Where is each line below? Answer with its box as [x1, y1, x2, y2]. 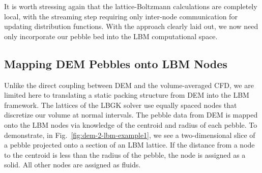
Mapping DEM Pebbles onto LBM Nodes [4, 55, 227, 71]
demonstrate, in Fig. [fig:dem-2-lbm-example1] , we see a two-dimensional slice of [4, 129, 255, 140]
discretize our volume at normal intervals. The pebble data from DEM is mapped [4, 109, 258, 120]
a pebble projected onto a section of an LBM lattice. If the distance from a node [4, 139, 255, 150]
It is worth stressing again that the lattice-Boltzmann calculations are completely [4, 1, 257, 11]
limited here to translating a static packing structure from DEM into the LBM [4, 90, 249, 100]
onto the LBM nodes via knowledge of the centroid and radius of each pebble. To [4, 119, 257, 130]
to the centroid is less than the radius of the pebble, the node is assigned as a [4, 149, 246, 160]
